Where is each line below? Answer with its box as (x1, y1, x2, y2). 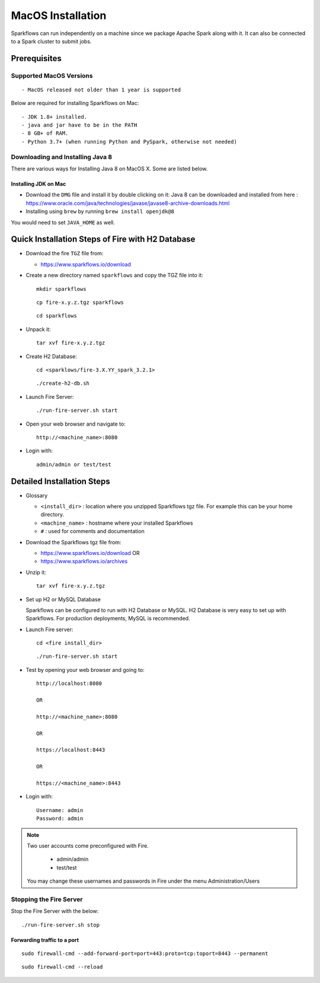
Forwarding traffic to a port (11, 936, 79, 943)
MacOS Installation (11, 9, 107, 22)
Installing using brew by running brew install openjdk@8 (25, 208, 175, 215)
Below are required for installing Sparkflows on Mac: (11, 100, 139, 107)
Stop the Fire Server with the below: (11, 908, 99, 915)
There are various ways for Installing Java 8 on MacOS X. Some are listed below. (11, 165, 208, 172)
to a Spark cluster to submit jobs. (11, 37, 92, 45)
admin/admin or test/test (36, 461, 112, 468)
